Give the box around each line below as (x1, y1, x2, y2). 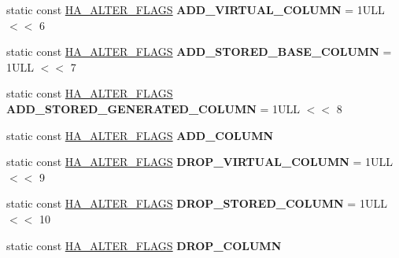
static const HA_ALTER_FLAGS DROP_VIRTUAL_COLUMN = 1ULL (6, 153, 393, 170)
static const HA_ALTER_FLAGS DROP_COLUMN (6, 237, 282, 253)
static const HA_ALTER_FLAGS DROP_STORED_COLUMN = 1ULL (6, 195, 387, 212)
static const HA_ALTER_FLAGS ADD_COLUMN (6, 127, 274, 143)
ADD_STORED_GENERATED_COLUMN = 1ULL (6, 100, 300, 116)
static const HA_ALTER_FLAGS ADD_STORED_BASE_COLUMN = (6, 43, 392, 60)
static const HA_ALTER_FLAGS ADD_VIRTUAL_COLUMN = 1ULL (6, 2, 385, 17)
